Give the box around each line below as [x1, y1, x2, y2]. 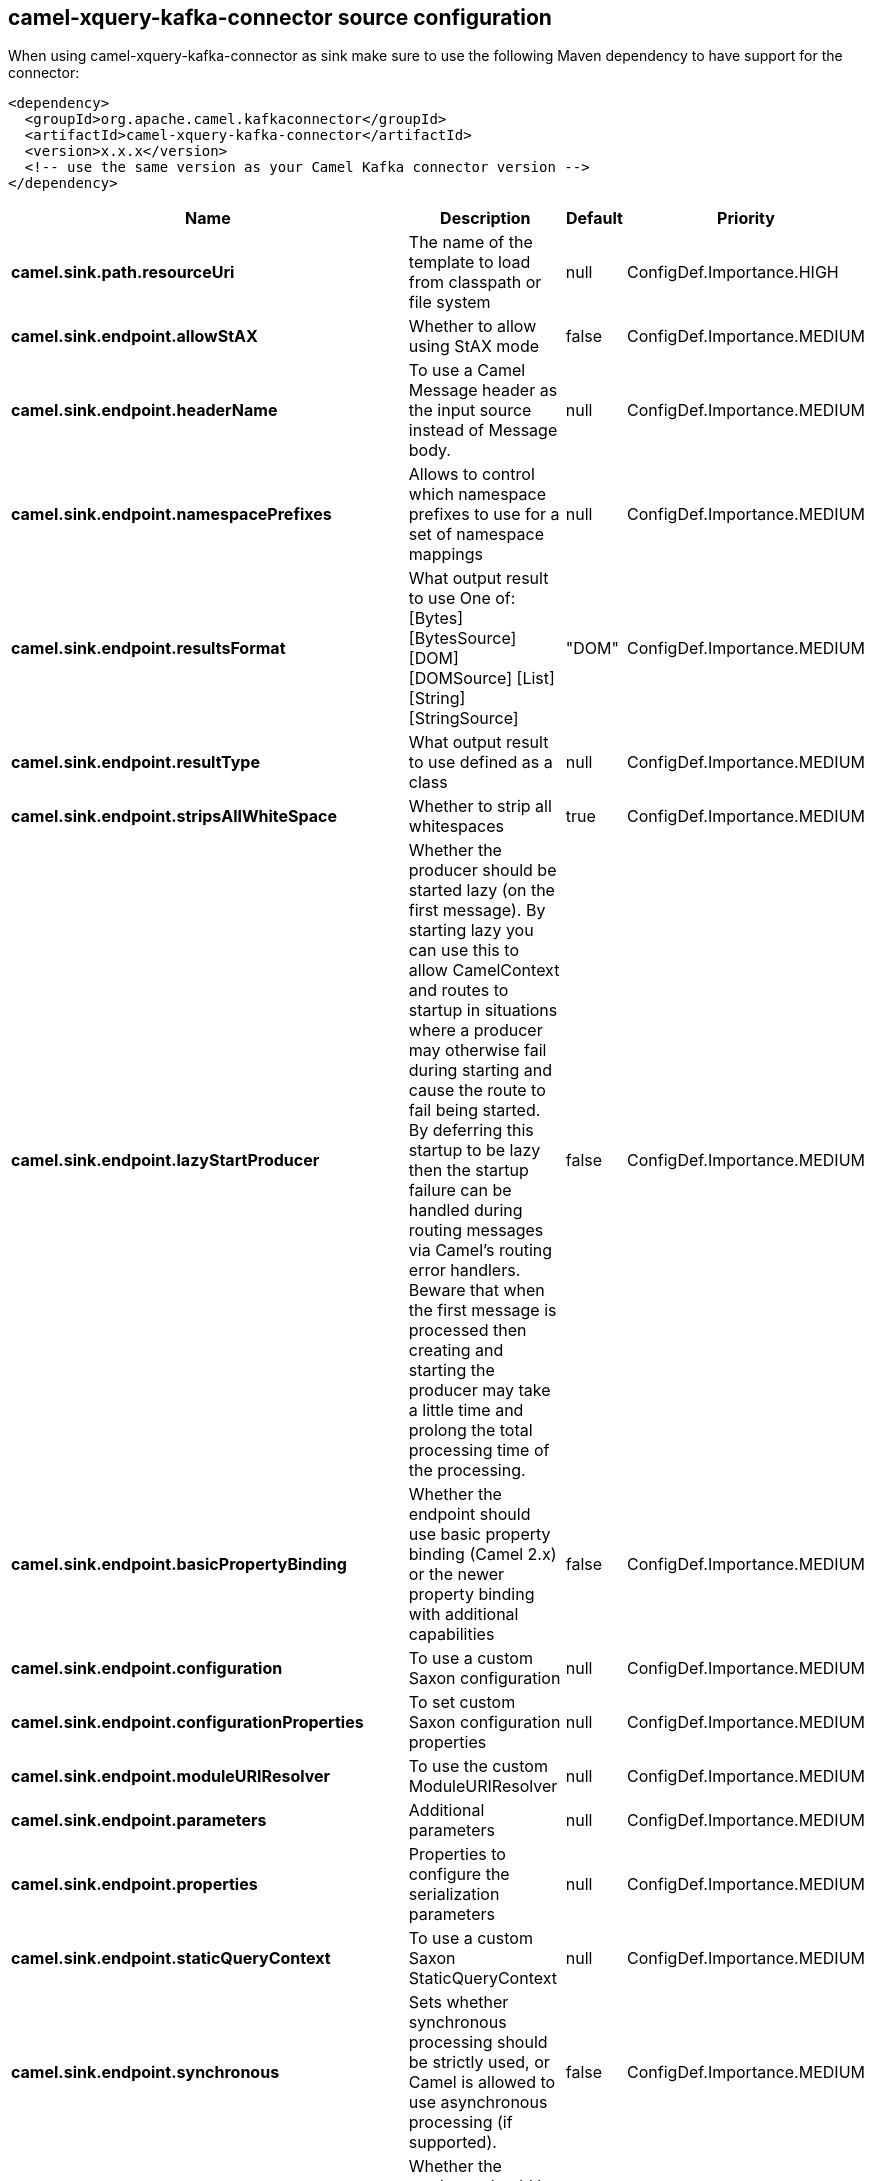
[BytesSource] [408, 628, 517, 649]
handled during [408, 1200, 523, 1221]
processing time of [408, 1440, 550, 1461]
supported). [408, 2132, 497, 2153]
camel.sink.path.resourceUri [11, 262, 235, 283]
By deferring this [408, 1120, 534, 1141]
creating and [408, 1340, 504, 1361]
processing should [408, 2032, 548, 2053]
